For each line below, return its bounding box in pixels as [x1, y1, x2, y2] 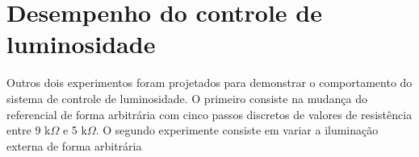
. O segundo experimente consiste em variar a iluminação [95, 122, 379, 138]
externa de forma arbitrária [6, 137, 142, 154]
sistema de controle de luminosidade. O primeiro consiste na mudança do [6, 89, 367, 106]
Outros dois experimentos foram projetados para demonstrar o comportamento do [6, 74, 413, 91]
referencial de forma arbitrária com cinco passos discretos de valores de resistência [6, 105, 413, 122]
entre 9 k [6, 122, 51, 138]
